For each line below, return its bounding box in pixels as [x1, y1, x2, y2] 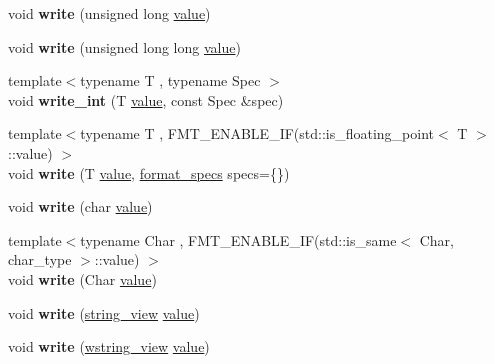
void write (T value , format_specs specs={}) [8, 162, 290, 183]
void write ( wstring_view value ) [8, 336, 210, 357]
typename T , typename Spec [80, 70, 261, 91]
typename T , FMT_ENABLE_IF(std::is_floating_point [80, 123, 435, 144]
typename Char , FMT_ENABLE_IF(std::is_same [80, 229, 397, 250]
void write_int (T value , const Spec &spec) [8, 89, 284, 110]
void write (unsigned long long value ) [8, 36, 241, 57]
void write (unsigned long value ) [8, 3, 211, 23]
